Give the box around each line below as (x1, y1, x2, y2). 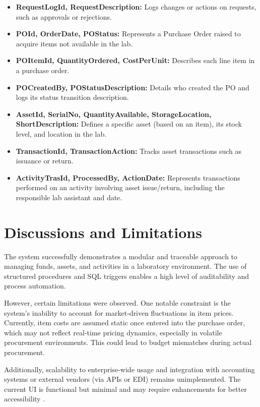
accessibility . (4, 393, 45, 404)
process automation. (4, 280, 66, 291)
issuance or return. (16, 155, 74, 166)
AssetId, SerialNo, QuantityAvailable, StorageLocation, (16, 108, 212, 119)
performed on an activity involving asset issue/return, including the (16, 182, 225, 193)
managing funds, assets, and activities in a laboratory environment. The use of (4, 261, 247, 271)
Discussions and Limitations (4, 221, 202, 242)
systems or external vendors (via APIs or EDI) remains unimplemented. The (4, 374, 241, 384)
